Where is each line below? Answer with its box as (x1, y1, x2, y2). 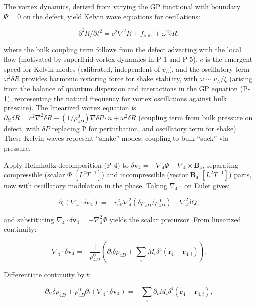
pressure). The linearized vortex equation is (4, 102, 136, 113)
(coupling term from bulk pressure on (138, 112, 253, 122)
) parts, (229, 169, 252, 180)
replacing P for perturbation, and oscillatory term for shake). (52, 123, 238, 133)
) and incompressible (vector (101, 169, 188, 180)
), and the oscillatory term (169, 63, 250, 74)
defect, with (4, 123, 40, 133)
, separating (202, 159, 238, 170)
